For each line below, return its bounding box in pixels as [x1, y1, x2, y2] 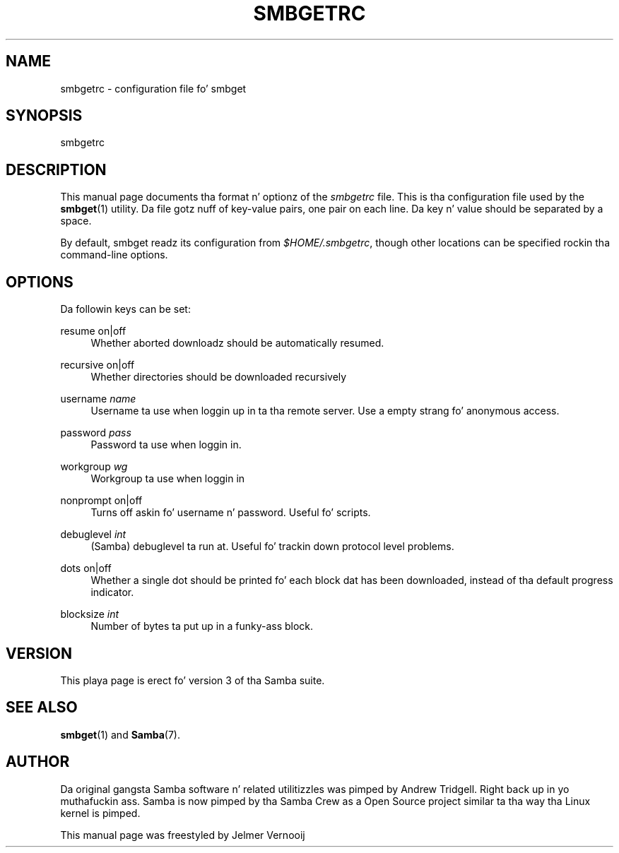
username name [60, 393, 136, 405]
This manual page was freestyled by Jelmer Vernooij [60, 828, 305, 841]
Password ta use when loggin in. [90, 439, 242, 451]
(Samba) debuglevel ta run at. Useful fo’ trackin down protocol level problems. [90, 540, 454, 553]
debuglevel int [60, 528, 126, 541]
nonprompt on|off [60, 494, 143, 507]
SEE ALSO [6, 698, 78, 717]
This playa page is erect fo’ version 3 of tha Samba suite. [60, 674, 325, 686]
